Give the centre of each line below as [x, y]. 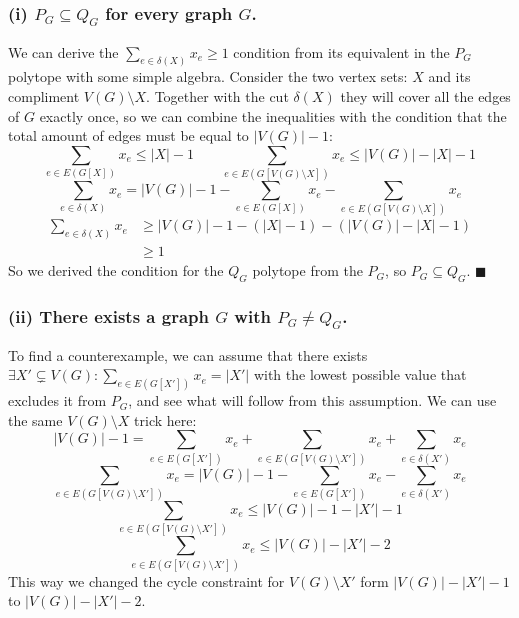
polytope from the [307, 270]
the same [35, 419]
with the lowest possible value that [360, 374]
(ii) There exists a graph [108, 316]
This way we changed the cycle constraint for [146, 580]
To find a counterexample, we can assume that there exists [188, 354]
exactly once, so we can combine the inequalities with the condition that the [273, 115]
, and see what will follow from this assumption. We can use [312, 400]
